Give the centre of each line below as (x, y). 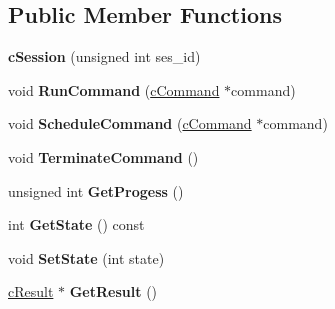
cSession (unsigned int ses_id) (104, 56)
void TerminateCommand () (103, 156)
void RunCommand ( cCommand (114, 89)
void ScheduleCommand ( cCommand (130, 123)
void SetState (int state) (86, 257)
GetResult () (113, 291)
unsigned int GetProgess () (96, 190)
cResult (31, 291)
